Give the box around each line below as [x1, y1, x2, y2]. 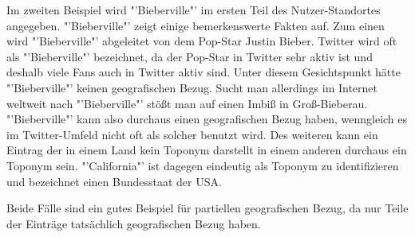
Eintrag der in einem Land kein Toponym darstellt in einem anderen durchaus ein [6, 142, 407, 158]
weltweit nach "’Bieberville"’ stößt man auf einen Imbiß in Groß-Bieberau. [6, 95, 368, 111]
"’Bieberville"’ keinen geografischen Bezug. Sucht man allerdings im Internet [6, 79, 377, 95]
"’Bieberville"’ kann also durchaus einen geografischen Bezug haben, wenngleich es [6, 111, 408, 127]
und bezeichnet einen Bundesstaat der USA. [6, 173, 222, 189]
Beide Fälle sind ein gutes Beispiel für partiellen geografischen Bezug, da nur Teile [6, 200, 409, 216]
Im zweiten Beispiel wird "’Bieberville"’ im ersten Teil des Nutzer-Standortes [6, 2, 381, 17]
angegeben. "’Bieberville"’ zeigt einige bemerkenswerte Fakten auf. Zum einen [6, 17, 385, 33]
